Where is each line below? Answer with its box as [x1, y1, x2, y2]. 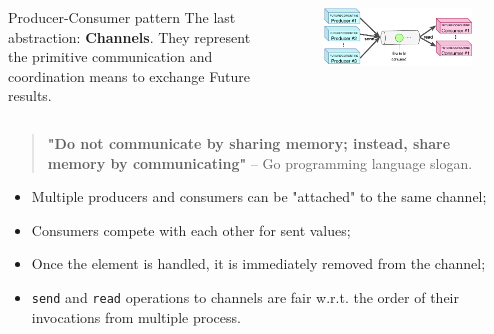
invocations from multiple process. [31, 306, 241, 327]
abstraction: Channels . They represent [8, 26, 251, 47]
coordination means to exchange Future [8, 65, 250, 86]
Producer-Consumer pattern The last [8, 7, 236, 27]
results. [8, 85, 52, 106]
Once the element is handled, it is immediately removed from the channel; [31, 253, 486, 274]
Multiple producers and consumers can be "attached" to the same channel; [31, 186, 487, 207]
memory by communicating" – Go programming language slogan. [47, 152, 473, 173]
